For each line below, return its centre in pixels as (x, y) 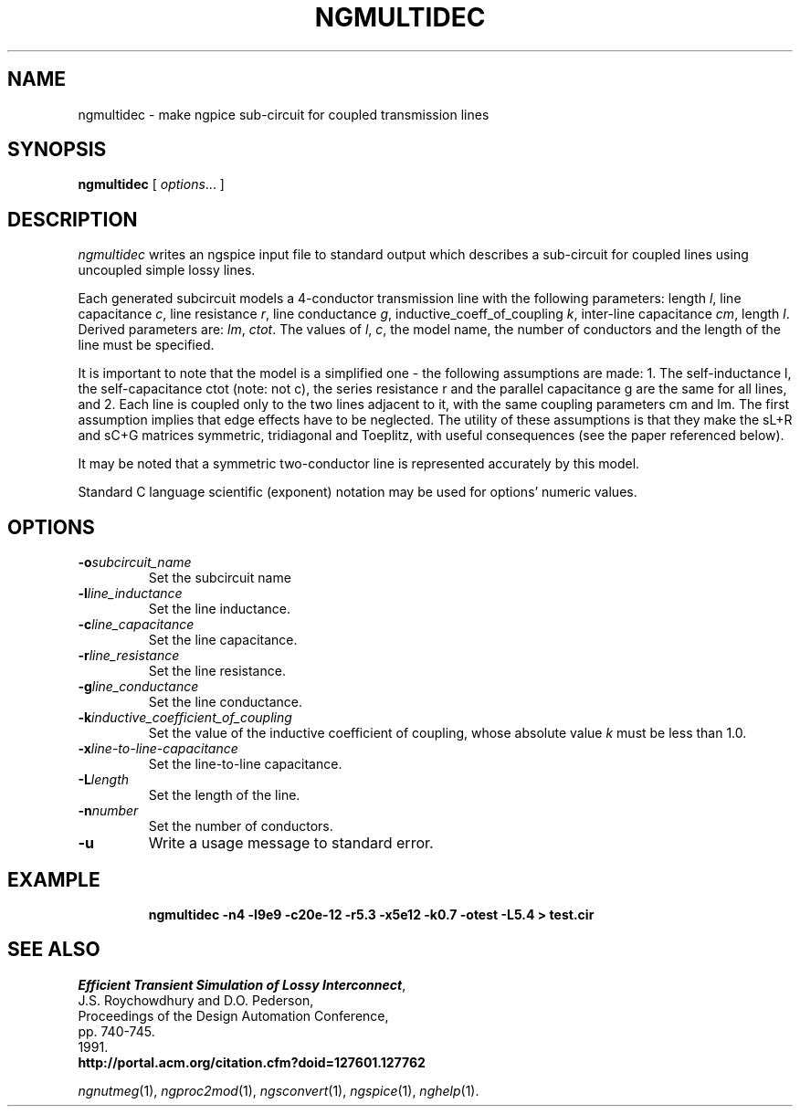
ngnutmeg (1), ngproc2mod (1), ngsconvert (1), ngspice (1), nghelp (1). (279, 1090)
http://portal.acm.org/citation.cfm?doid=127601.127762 (252, 1062)
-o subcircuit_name (135, 562)
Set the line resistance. (217, 671)
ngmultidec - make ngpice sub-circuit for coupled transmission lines (284, 114)
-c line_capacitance (136, 625)
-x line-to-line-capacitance (158, 749)
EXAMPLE (54, 879)
